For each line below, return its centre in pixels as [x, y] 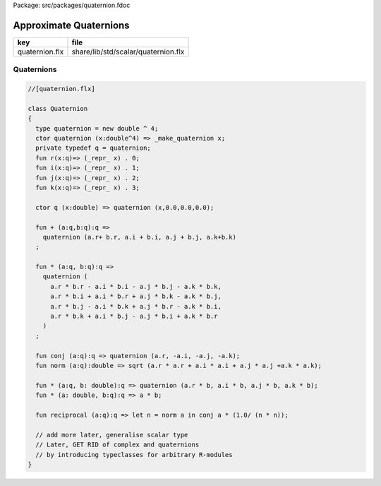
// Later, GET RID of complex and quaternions [117, 445]
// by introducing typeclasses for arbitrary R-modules [134, 455]
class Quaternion [58, 108]
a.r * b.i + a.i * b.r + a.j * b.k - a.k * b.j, [136, 296]
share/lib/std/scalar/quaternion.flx [128, 52]
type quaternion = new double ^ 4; [97, 128]
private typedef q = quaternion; [93, 148]
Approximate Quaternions [71, 25]
